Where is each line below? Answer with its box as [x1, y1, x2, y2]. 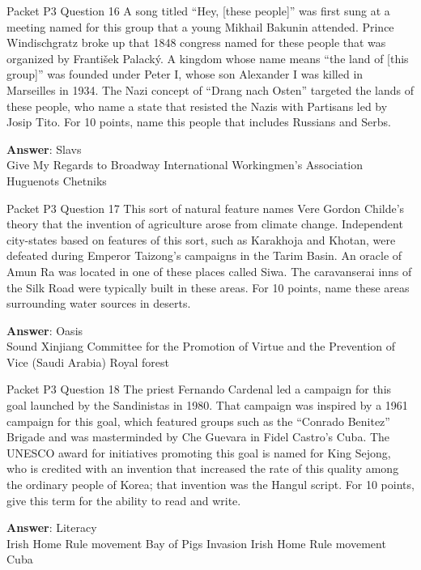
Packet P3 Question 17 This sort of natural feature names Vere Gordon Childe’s [6, 199, 405, 216]
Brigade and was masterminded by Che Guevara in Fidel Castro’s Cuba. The [6, 428, 390, 445]
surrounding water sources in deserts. [6, 295, 191, 312]
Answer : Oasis [6, 321, 83, 338]
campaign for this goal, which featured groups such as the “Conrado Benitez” [6, 412, 390, 429]
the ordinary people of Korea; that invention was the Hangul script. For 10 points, [6, 476, 415, 493]
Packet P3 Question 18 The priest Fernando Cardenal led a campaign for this [6, 381, 392, 398]
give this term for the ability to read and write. [6, 491, 241, 508]
